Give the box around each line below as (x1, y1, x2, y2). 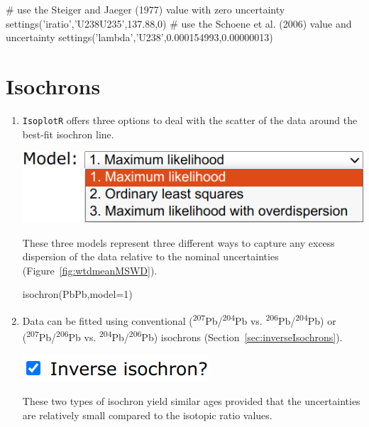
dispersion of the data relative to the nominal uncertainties (22, 249, 279, 264)
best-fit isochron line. (22, 126, 114, 141)
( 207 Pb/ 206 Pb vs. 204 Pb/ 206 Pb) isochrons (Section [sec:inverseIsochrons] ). (22, 328, 343, 344)
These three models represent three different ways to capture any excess (22, 235, 335, 250)
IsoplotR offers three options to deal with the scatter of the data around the (22, 112, 358, 127)
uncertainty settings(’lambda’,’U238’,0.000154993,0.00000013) (6, 30, 273, 45)
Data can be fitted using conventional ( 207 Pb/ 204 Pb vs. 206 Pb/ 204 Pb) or (22, 311, 336, 328)
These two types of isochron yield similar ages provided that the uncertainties (22, 394, 360, 409)
